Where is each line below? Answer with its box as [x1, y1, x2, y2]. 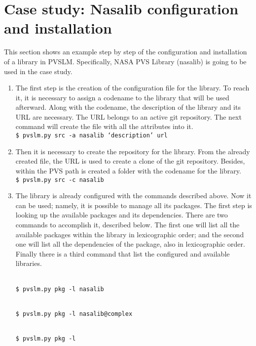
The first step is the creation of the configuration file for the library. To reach [15, 83, 250, 93]
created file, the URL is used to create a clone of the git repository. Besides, [15, 156, 245, 166]
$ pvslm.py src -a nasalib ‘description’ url [15, 132, 168, 139]
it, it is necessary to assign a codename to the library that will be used [15, 92, 229, 102]
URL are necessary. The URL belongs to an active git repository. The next [15, 111, 242, 122]
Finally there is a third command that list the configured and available [15, 248, 230, 259]
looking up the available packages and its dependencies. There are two [15, 210, 228, 220]
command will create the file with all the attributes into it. [15, 121, 193, 131]
